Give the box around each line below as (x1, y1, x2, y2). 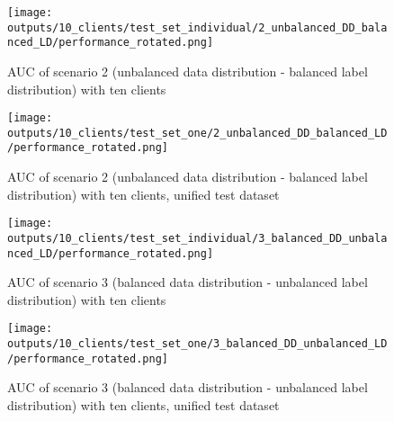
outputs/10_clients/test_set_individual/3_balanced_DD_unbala (7, 231, 388, 245)
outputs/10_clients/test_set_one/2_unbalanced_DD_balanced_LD (7, 126, 388, 139)
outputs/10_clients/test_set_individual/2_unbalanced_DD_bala (7, 21, 388, 34)
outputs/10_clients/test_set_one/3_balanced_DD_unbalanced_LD (7, 337, 388, 351)
